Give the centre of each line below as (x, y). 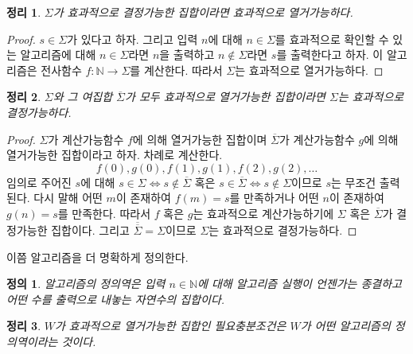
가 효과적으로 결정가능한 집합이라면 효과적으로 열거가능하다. (203, 12)
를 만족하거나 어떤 (274, 198)
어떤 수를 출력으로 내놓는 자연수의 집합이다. (116, 299)
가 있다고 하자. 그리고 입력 (132, 39)
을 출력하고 (187, 54)
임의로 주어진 (39, 182)
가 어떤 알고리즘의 (345, 326)
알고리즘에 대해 (58, 54)
